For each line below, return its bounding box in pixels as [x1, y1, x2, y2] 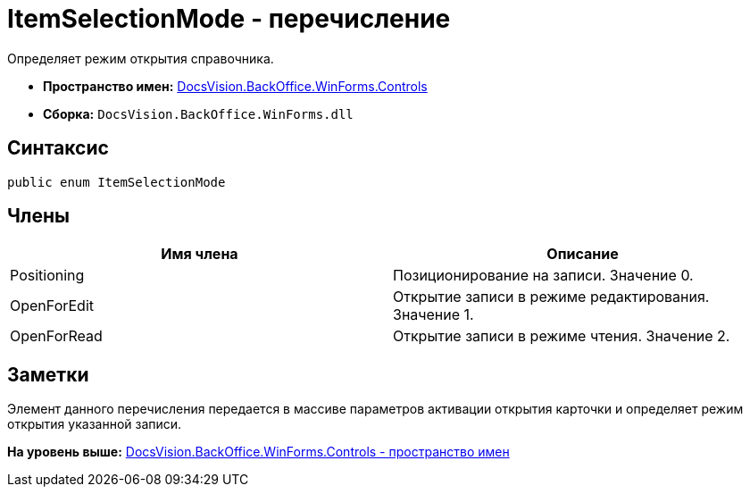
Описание [546, 245, 619, 264]
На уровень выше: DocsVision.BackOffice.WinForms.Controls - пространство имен [7, 444, 510, 460]
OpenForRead [10, 327, 103, 346]
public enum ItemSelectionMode [7, 174, 226, 189]
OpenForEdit [10, 297, 95, 315]
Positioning [10, 266, 85, 285]
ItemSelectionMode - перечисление [7, 4, 451, 34]
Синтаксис [7, 137, 109, 160]
